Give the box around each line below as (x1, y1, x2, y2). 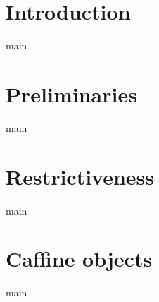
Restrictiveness (6, 162, 155, 191)
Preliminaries (6, 79, 137, 108)
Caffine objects (6, 244, 153, 273)
